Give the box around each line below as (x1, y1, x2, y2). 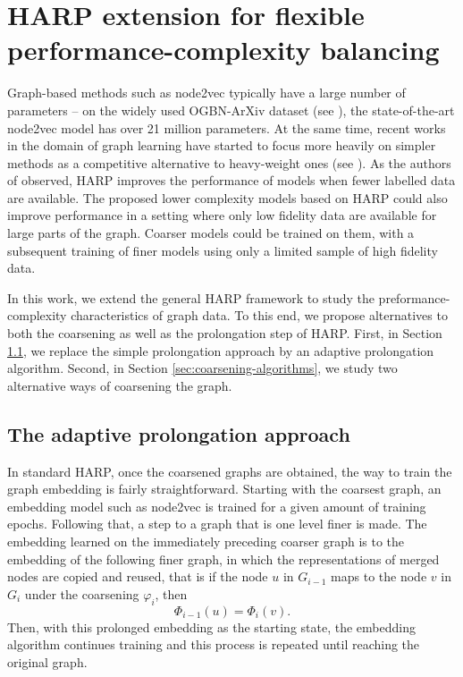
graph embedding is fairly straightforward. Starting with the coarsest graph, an (7, 479, 442, 498)
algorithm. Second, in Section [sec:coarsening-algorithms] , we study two (7, 359, 398, 377)
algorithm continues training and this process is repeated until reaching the (7, 635, 420, 654)
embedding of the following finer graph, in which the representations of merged (7, 549, 440, 568)
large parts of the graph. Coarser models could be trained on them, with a (7, 224, 415, 242)
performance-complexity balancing (7, 31, 440, 68)
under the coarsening (24, 584, 139, 603)
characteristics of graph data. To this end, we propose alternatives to (71, 306, 448, 325)
